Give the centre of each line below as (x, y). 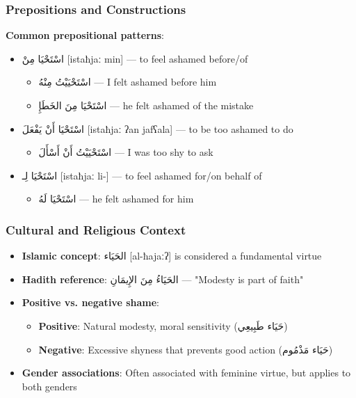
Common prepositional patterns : (85, 35)
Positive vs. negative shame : (90, 302)
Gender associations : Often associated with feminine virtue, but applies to (186, 373)
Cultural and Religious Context (96, 229)
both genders (49, 386)
